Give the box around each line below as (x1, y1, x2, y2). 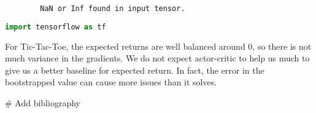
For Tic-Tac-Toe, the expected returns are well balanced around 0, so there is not (5, 39, 312, 52)
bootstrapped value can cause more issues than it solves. (5, 76, 217, 88)
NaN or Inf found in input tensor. (40, 4, 185, 13)
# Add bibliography (5, 96, 80, 109)
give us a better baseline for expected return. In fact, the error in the (5, 63, 264, 76)
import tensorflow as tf (5, 22, 106, 31)
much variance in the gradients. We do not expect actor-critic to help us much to (5, 52, 310, 64)
